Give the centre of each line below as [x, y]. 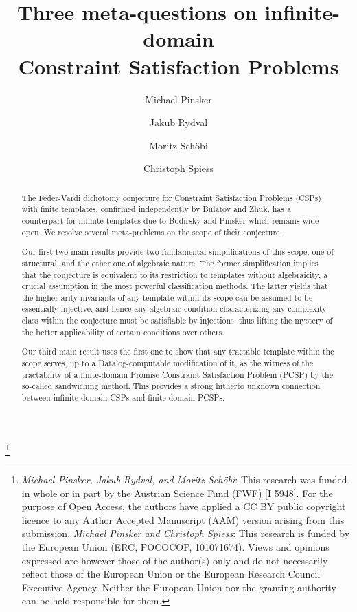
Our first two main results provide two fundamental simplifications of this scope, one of [177, 252]
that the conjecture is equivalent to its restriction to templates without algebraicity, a [175, 274]
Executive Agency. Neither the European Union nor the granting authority [179, 587]
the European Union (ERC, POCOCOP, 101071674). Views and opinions [175, 546]
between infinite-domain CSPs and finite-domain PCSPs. [123, 397]
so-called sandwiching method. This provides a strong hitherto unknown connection [171, 386]
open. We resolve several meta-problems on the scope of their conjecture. [152, 232]
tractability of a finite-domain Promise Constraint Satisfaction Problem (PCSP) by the [177, 374]
